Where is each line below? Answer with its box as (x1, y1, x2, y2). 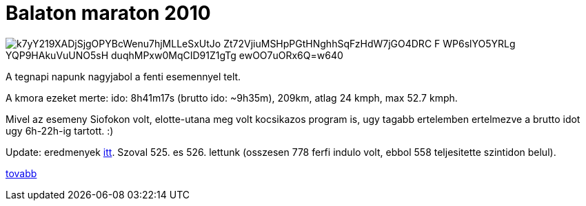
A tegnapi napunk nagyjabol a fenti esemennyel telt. (6, 70, 241, 82)
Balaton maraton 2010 (6, 1, 211, 25)
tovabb (6, 167, 37, 179)
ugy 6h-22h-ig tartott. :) (6, 124, 114, 137)
